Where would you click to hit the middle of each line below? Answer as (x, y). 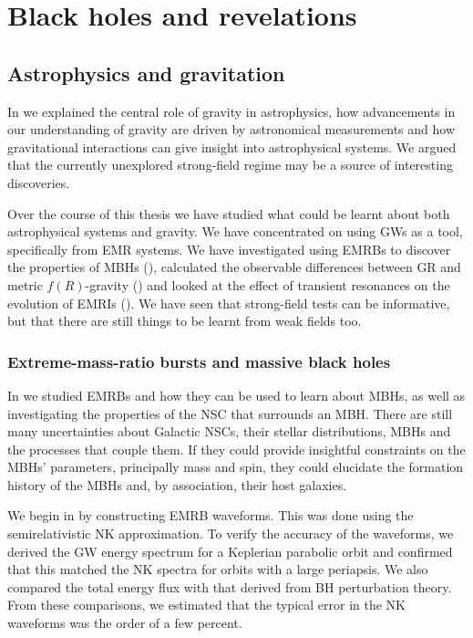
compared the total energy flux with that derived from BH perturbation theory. (230, 586)
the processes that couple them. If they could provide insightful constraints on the (236, 449)
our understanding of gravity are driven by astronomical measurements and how (231, 129)
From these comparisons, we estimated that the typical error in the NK (206, 605)
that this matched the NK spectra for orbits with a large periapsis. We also (218, 569)
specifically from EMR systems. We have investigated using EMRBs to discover (229, 249)
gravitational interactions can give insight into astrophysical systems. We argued (232, 146)
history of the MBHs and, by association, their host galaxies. (177, 484)
